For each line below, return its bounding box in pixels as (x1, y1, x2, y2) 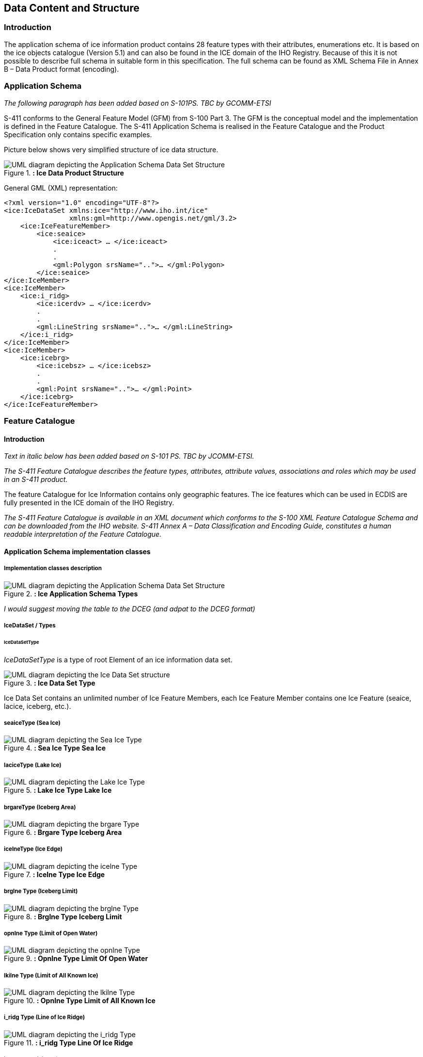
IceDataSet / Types (4, 622, 56, 629)
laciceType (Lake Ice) (4, 761, 62, 769)
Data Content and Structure (4, 2, 140, 14)
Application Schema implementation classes (4, 547, 151, 556)
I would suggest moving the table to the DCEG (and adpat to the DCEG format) (4, 604, 255, 613)
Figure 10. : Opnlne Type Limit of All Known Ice (4, 996, 156, 1005)
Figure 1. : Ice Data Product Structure (4, 168, 124, 177)
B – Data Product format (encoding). (4, 64, 119, 73)
